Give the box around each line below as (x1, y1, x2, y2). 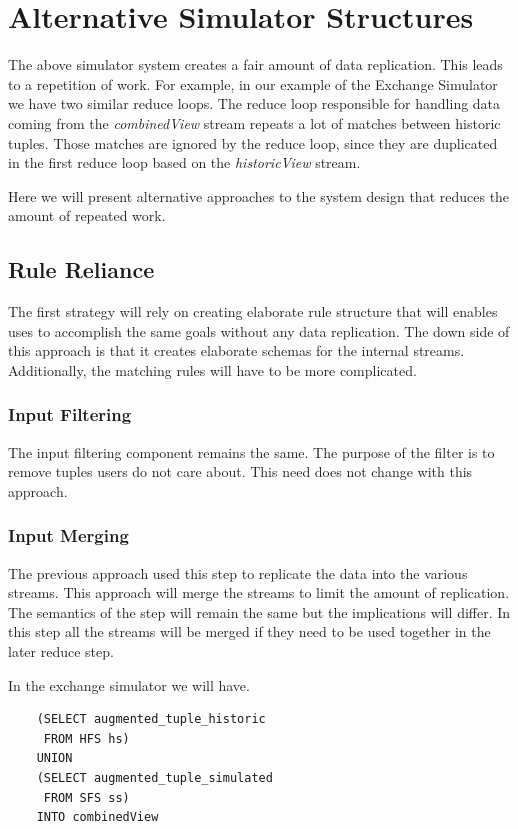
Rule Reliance (8, 254, 155, 285)
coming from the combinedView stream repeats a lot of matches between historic (8, 112, 501, 133)
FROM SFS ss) (43, 790, 130, 805)
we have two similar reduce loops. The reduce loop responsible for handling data (8, 93, 501, 114)
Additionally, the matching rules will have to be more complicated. (8, 359, 417, 380)
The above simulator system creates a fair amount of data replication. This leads (8, 54, 503, 75)
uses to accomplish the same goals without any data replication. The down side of (8, 320, 510, 341)
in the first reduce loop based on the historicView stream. (8, 152, 361, 173)
